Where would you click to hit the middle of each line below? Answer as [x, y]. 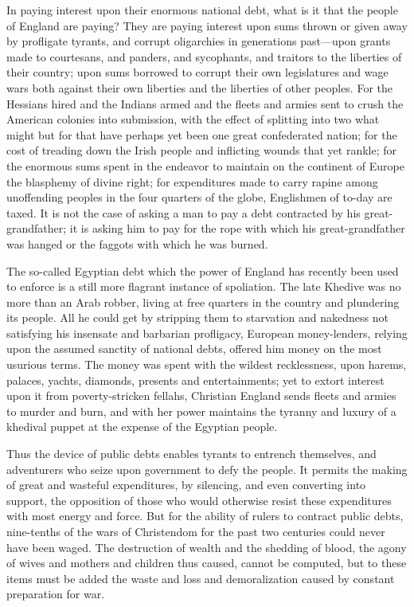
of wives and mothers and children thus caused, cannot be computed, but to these [207, 563]
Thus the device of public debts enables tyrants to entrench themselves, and [191, 454]
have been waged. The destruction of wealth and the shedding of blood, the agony [207, 547]
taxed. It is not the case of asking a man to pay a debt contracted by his [184, 212]
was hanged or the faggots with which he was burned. [137, 243]
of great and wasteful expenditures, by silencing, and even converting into [186, 485]
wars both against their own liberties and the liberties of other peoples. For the [200, 87]
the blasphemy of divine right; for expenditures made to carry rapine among [192, 181]
